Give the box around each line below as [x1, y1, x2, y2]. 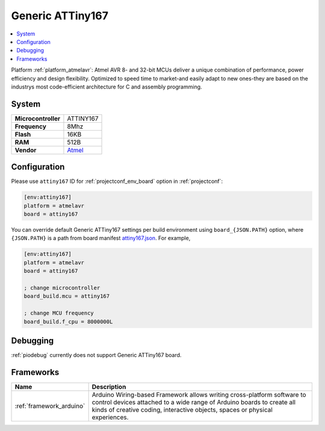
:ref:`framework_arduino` [14, 402, 85, 410]
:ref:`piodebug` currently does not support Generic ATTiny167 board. [11, 352, 182, 359]
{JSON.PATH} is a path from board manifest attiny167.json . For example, [11, 235, 191, 242]
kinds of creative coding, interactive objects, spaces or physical [91, 405, 273, 414]
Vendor [14, 146, 37, 154]
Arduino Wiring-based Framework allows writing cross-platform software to [91, 390, 306, 398]
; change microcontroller [23, 285, 101, 291]
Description [91, 382, 126, 391]
